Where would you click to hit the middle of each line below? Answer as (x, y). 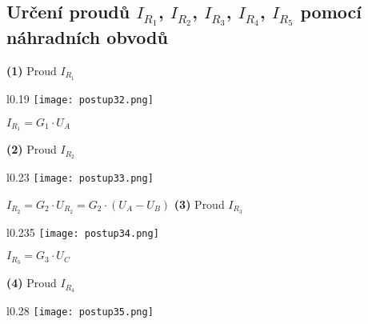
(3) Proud (199, 204)
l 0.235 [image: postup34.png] (83, 232)
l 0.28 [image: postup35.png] (80, 311)
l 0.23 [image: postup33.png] (80, 177)
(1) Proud (32, 70)
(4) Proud (32, 283)
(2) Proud (32, 149)
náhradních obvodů (87, 37)
